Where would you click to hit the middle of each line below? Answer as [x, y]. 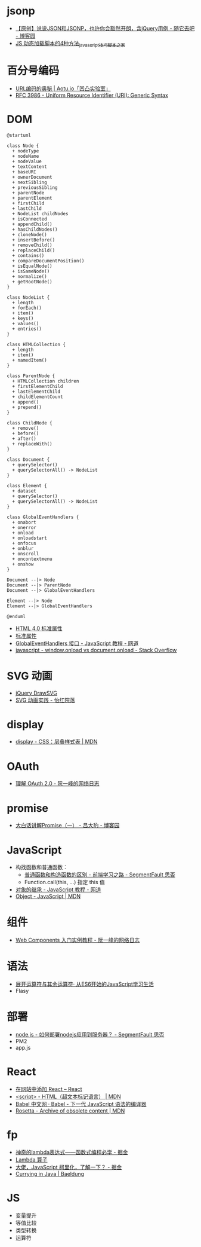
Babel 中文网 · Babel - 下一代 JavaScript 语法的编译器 [81, 1104]
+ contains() [28, 255]
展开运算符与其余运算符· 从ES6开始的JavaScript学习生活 [85, 984]
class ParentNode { [31, 376]
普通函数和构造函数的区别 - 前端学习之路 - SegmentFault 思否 [100, 875]
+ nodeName [26, 156]
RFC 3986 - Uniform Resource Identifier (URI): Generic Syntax [92, 95]
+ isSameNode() [31, 271]
